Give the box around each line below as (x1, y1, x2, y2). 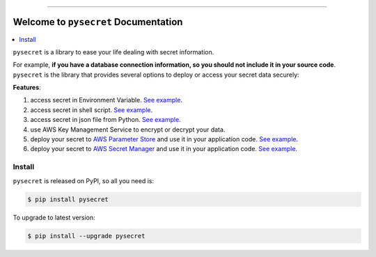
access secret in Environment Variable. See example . (30, 96, 182, 104)
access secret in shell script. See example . (30, 105, 153, 114)
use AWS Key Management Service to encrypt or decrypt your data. (30, 125, 226, 134)
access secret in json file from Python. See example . (30, 116, 181, 124)
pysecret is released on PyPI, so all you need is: (13, 176, 155, 185)
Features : (13, 84, 41, 92)
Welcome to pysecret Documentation (13, 16, 183, 28)
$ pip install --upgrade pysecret (27, 232, 146, 240)
